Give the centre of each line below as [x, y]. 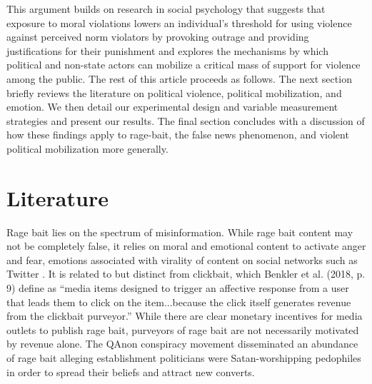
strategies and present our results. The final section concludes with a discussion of [186, 120]
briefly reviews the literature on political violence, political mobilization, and [174, 92]
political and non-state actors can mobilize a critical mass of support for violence [184, 65]
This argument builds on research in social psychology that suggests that [166, 9]
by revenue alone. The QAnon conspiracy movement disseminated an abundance [182, 344]
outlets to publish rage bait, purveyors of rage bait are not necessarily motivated [183, 329]
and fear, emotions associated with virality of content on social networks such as [182, 259]
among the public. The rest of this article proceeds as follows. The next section [179, 78]
